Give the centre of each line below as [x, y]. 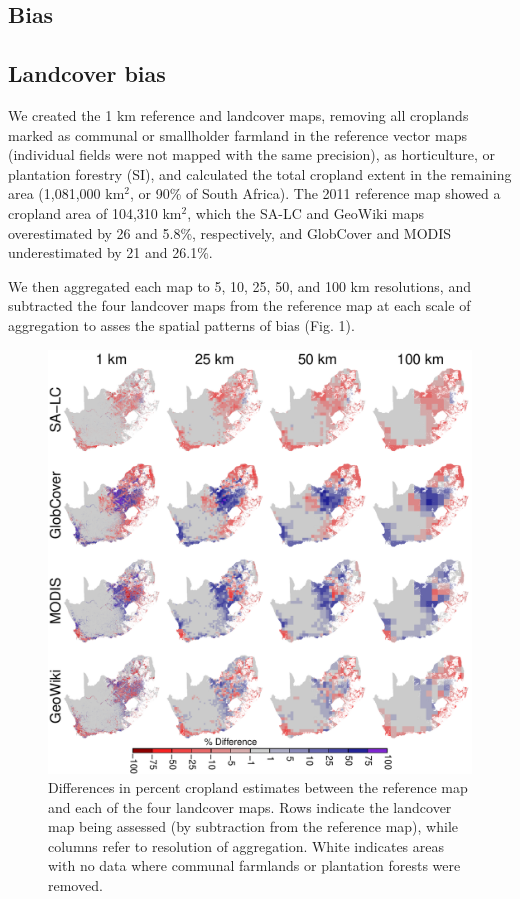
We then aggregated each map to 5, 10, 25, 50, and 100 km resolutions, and [239, 285]
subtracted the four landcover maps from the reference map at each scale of [239, 305]
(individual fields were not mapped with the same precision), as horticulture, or [252, 154]
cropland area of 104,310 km [95, 212]
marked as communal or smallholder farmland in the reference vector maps [237, 134]
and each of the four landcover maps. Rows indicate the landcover [250, 806]
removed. [75, 885]
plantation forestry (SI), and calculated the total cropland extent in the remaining [260, 173]
